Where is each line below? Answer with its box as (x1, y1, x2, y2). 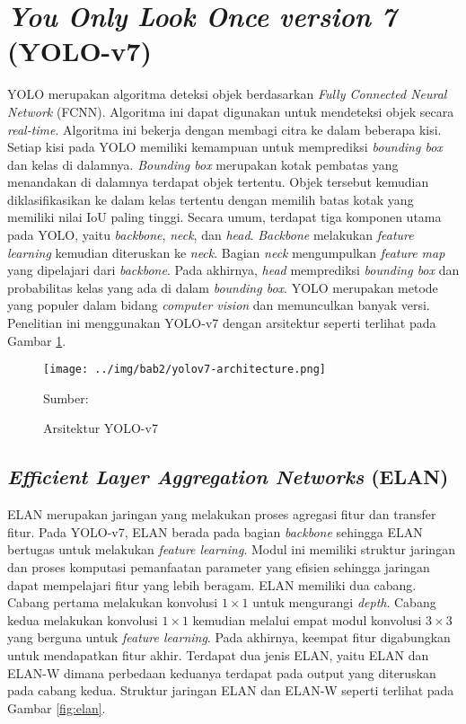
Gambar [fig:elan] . (7, 698, 106, 717)
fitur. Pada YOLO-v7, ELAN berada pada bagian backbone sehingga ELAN (7, 522, 423, 541)
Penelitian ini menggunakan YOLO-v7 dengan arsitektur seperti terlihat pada (7, 313, 436, 332)
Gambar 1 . (7, 331, 66, 349)
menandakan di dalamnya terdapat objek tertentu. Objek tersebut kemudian (7, 172, 429, 191)
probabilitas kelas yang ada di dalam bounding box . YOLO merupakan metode (7, 278, 438, 296)
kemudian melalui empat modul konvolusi (192, 610, 422, 629)
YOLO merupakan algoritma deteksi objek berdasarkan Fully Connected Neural (7, 84, 447, 103)
